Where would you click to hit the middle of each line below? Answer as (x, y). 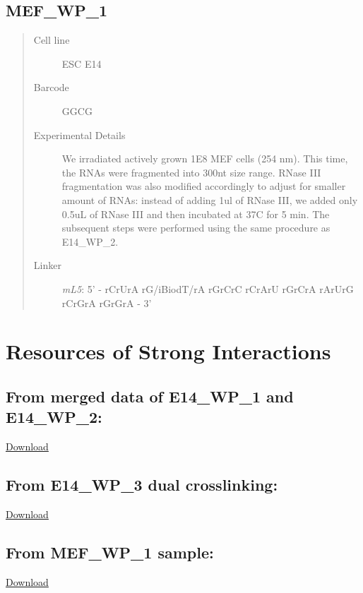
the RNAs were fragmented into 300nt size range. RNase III (191, 172)
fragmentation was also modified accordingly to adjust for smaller (204, 186)
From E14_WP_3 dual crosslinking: (142, 485)
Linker (47, 265)
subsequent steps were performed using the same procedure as (196, 228)
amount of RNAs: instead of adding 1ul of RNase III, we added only (210, 199)
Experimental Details (79, 134)
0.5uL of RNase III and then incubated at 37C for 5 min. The (196, 214)
